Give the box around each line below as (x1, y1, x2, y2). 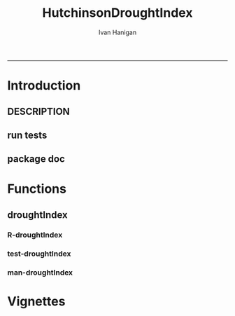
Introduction (7, 78, 81, 94)
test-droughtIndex (7, 249, 71, 259)
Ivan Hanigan (98, 28, 137, 36)
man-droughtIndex (7, 268, 73, 277)
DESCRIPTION (7, 105, 70, 117)
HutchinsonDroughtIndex (42, 5, 193, 21)
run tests (7, 129, 48, 141)
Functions (7, 181, 66, 197)
